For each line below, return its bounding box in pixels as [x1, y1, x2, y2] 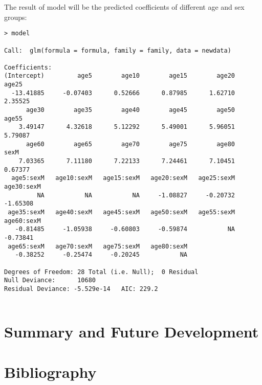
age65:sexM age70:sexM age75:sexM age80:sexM [8, 242, 187, 250]
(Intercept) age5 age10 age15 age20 [4, 72, 235, 80]
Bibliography [4, 361, 97, 382]
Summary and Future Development [4, 321, 259, 342]
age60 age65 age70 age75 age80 [26, 140, 235, 148]
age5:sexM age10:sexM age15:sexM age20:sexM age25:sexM [11, 174, 235, 182]
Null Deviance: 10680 [4, 277, 96, 284]
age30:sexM [4, 183, 41, 190]
